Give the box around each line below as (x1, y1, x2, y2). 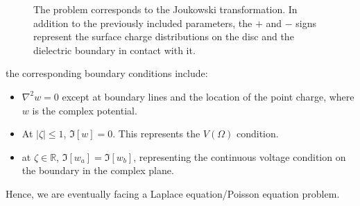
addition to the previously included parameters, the (33, 15, 252, 30)
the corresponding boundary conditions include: (6, 66, 208, 80)
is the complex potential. (32, 103, 137, 117)
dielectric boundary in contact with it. (33, 42, 196, 57)
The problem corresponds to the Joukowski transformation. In (33, 2, 298, 16)
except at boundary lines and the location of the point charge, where (62, 89, 354, 103)
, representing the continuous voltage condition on (133, 149, 346, 164)
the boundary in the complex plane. (22, 163, 174, 178)
